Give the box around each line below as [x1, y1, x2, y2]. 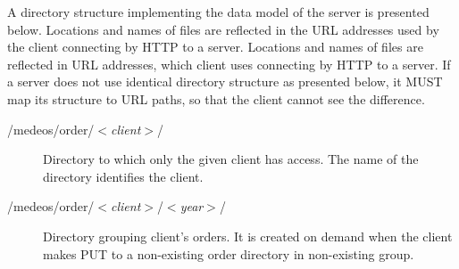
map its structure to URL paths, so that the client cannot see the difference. [7, 89, 425, 108]
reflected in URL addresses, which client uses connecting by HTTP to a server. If [7, 54, 451, 73]
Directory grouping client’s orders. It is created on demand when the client [43, 226, 453, 245]
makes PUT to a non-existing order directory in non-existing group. [43, 244, 414, 263]
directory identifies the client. [43, 167, 204, 185]
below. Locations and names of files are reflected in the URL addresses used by [7, 20, 439, 38]
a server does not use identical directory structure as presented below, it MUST [7, 72, 443, 91]
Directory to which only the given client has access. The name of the [43, 150, 419, 168]
